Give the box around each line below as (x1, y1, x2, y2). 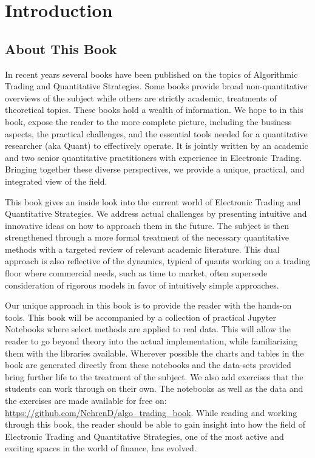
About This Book (5, 39, 117, 58)
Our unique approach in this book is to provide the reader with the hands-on (5, 299, 292, 312)
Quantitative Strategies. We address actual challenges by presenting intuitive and (5, 207, 307, 220)
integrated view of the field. (5, 174, 107, 187)
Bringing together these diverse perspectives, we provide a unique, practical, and (5, 163, 305, 176)
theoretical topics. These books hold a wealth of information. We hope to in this (5, 103, 303, 116)
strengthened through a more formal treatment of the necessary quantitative (5, 231, 289, 244)
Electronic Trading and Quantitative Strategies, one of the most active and (5, 429, 284, 442)
